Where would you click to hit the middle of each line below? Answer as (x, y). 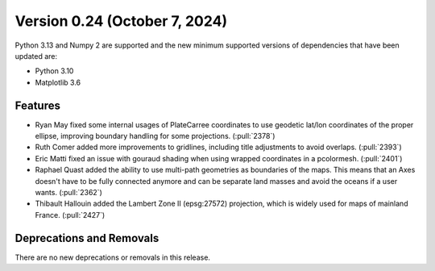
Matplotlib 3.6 (58, 82)
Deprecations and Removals (87, 238)
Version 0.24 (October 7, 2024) (121, 21)
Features (37, 105)
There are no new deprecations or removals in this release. (113, 257)
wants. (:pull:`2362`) (68, 192)
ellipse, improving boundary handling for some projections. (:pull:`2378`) (155, 136)
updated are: (36, 56)
